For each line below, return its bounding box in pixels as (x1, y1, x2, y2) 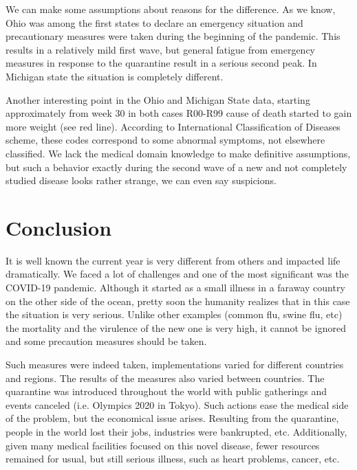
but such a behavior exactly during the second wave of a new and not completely (6, 159, 347, 174)
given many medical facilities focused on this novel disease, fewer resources (6, 438, 320, 452)
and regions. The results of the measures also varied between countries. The (6, 370, 325, 385)
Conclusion (6, 213, 112, 241)
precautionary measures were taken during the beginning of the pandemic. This (6, 29, 340, 43)
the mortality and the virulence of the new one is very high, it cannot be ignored (6, 320, 346, 335)
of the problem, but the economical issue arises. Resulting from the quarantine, (6, 411, 339, 425)
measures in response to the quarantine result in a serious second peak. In (6, 56, 317, 70)
